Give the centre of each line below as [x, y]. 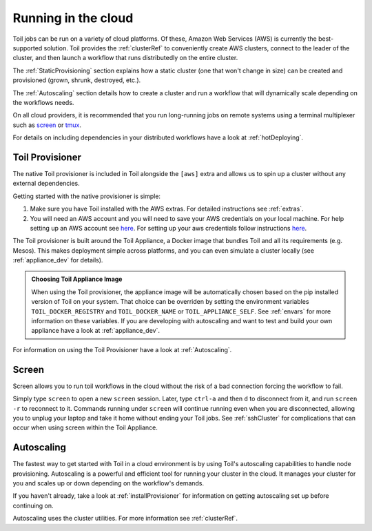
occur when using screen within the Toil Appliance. [85, 427]
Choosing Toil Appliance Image [77, 279]
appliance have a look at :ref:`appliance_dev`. [95, 331]
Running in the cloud [73, 18]
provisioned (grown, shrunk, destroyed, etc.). [77, 80]
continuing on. [33, 505]
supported [28, 48]
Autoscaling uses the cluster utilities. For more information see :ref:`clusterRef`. [125, 519]
